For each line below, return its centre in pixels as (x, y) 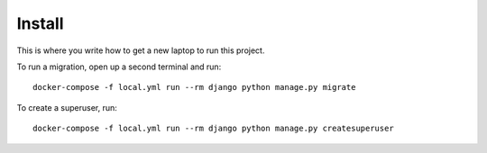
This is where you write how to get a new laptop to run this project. (141, 50)
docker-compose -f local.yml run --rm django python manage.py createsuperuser (213, 129)
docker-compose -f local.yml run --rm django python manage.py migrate (194, 87)
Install (40, 23)
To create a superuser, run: (67, 107)
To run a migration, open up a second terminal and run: (119, 67)
